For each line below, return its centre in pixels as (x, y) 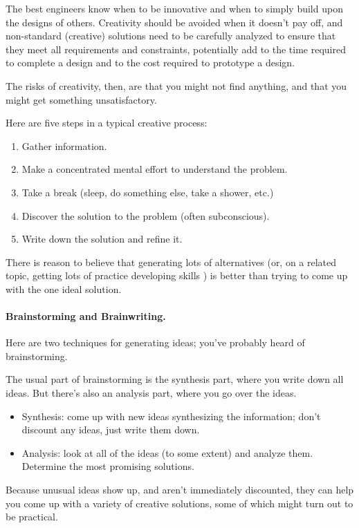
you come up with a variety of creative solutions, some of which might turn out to (179, 503)
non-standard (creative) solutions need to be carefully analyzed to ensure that (171, 36)
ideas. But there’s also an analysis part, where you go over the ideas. (151, 393)
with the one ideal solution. (64, 289)
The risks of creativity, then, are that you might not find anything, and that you (176, 85)
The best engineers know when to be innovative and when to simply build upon (174, 8)
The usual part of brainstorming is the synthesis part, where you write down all (175, 379)
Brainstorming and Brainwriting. (86, 316)
